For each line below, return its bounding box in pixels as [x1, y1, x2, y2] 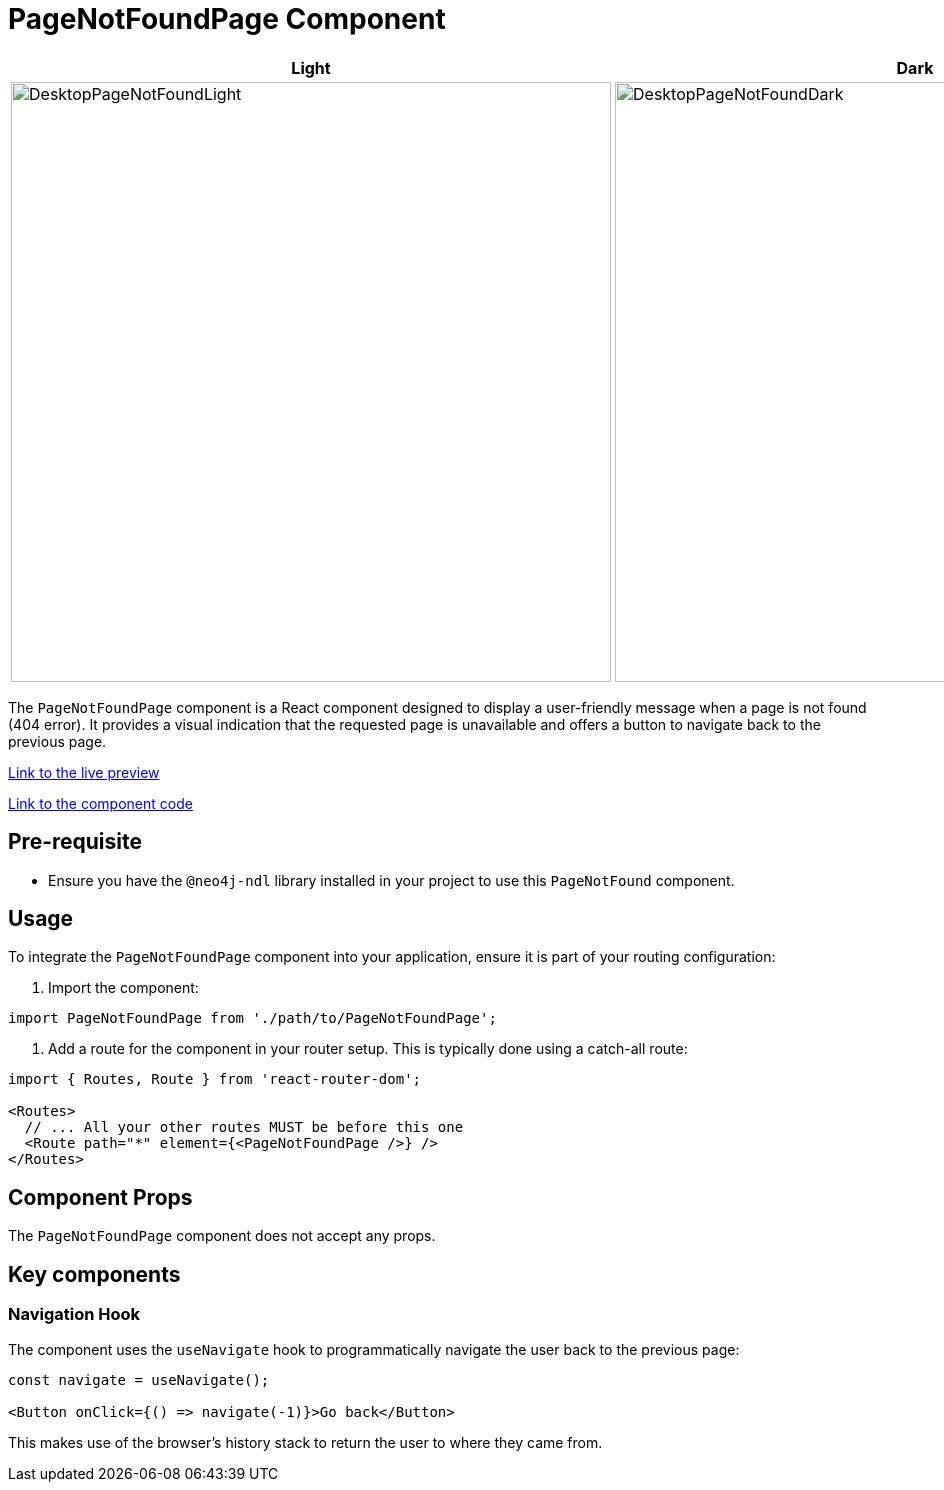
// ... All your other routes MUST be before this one [24, 1119, 464, 1136]
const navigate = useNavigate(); [8, 1371, 270, 1388]
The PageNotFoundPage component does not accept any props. [8, 1227, 436, 1245]
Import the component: [48, 979, 199, 997]
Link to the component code [8, 794, 193, 812]
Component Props [8, 1184, 193, 1210]
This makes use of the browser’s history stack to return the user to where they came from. [8, 1433, 603, 1451]
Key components [8, 1261, 181, 1287]
